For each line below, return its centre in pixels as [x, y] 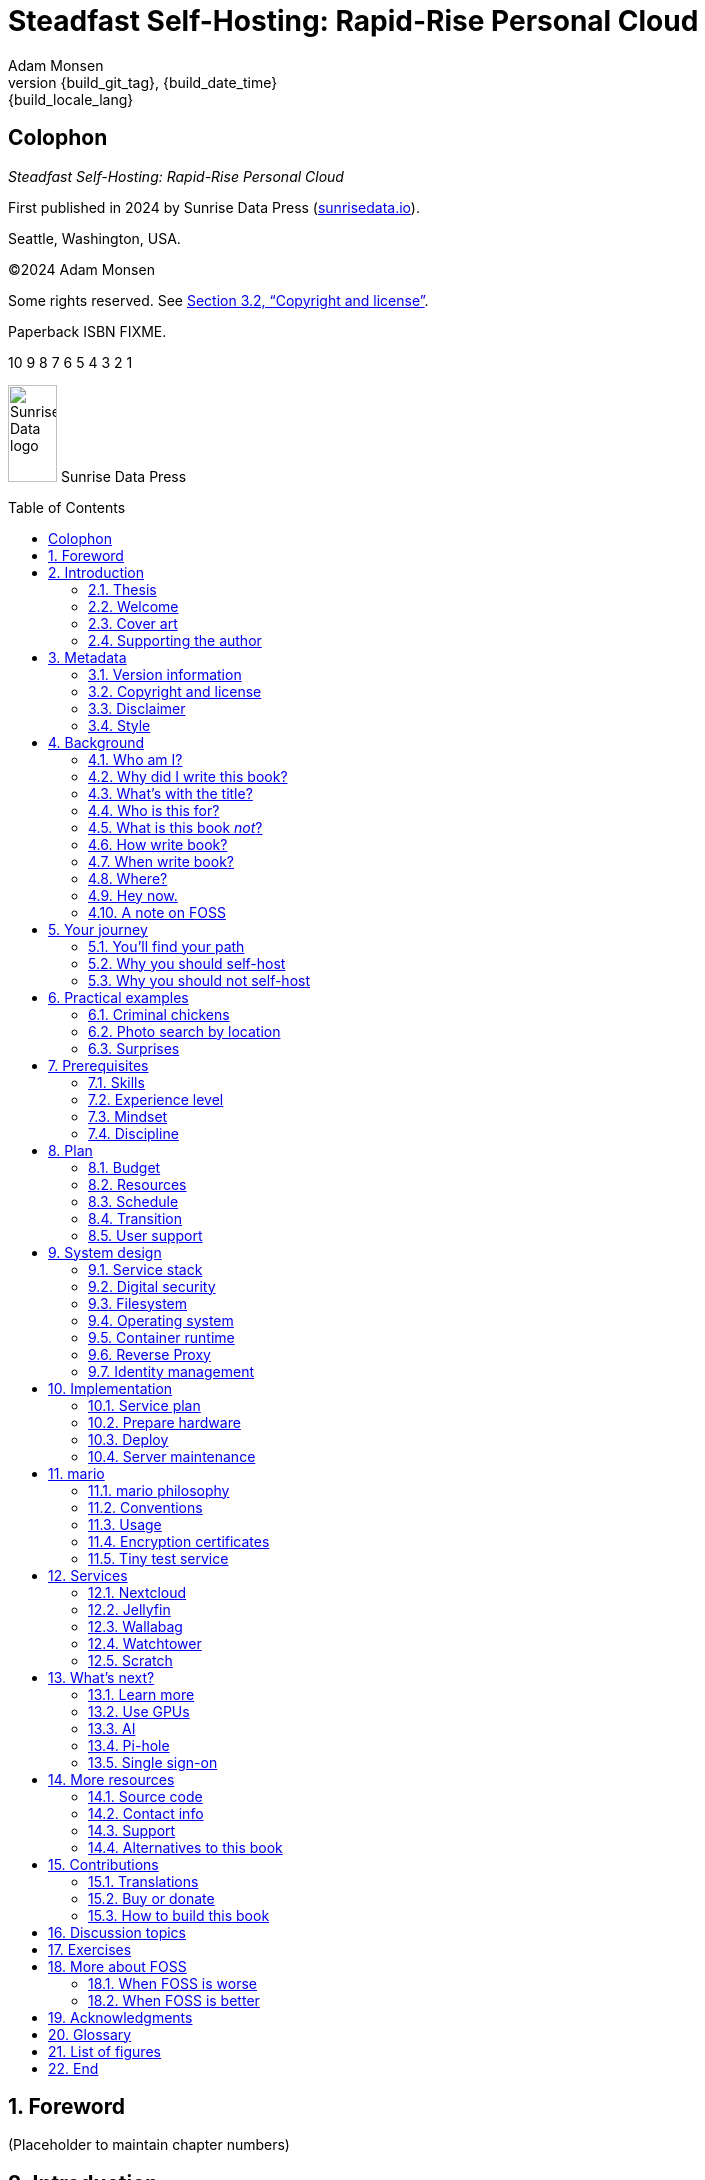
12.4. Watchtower [145, 1643]
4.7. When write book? [161, 861]
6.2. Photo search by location [184, 1031]
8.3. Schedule [133, 1201]
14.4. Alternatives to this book [185, 1847]
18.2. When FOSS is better [174, 2000]
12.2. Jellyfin [129, 1609]
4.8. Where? [128, 878]
